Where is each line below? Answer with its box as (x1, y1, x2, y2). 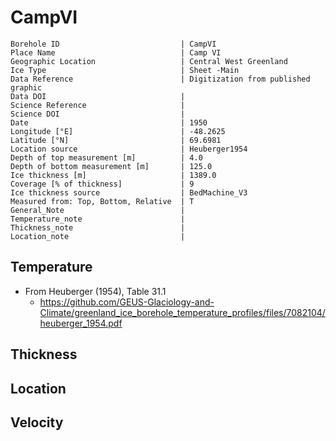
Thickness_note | (10, 222, 186, 233)
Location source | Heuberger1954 (10, 144, 248, 154)
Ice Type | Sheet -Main (10, 65, 240, 75)
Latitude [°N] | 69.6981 (10, 135, 222, 145)
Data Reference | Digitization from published (10, 74, 311, 84)
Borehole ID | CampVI (10, 39, 217, 49)
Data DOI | (10, 91, 186, 101)
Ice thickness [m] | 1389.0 (10, 170, 217, 180)
